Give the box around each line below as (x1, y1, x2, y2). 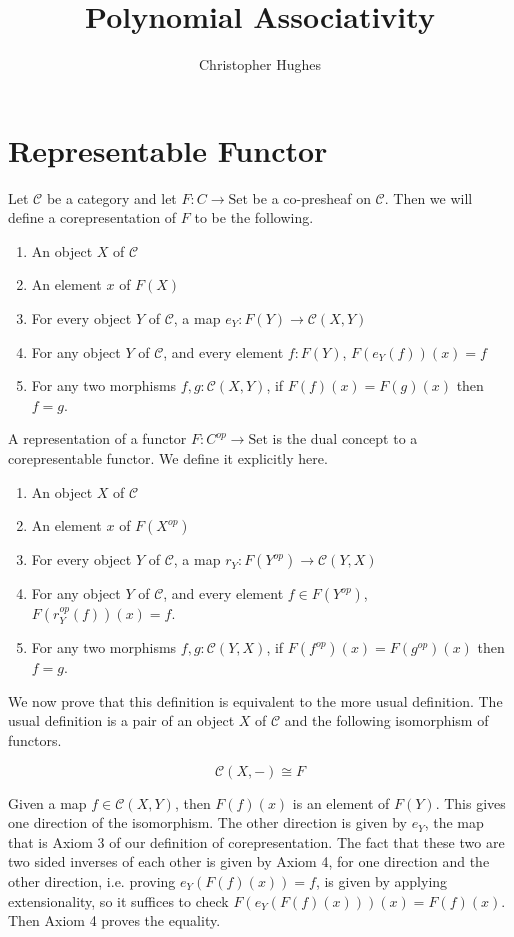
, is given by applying (315, 870, 448, 891)
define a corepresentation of (8, 207, 177, 228)
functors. (8, 729, 62, 750)
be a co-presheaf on (252, 187, 371, 208)
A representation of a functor (8, 428, 187, 449)
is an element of (292, 792, 390, 813)
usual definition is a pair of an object (8, 710, 235, 731)
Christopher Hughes (199, 54, 321, 75)
